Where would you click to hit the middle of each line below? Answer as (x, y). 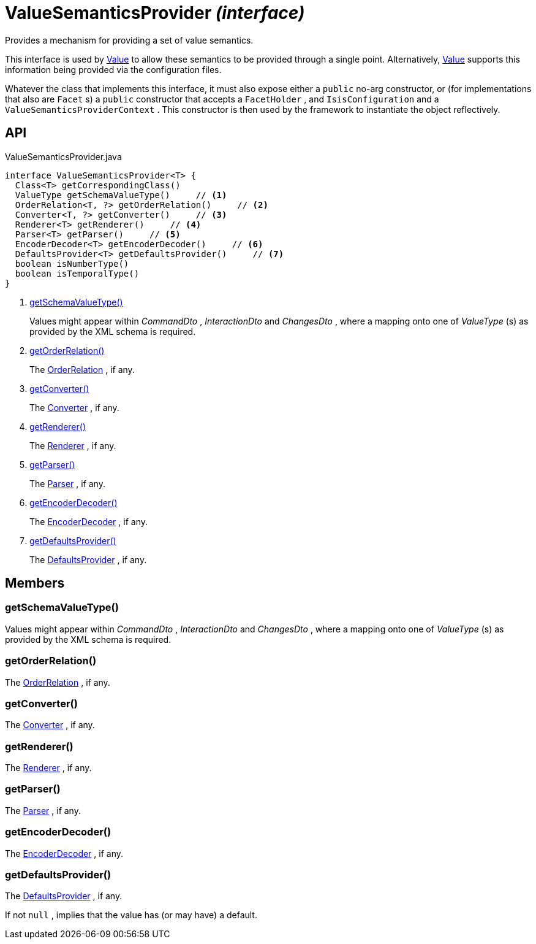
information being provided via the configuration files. (113, 69)
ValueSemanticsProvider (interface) (155, 13)
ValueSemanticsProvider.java (63, 156)
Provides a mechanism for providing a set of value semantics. (129, 40)
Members (35, 583)
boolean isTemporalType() (77, 273)
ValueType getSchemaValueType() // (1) (121, 195)
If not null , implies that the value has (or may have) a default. (131, 915)
